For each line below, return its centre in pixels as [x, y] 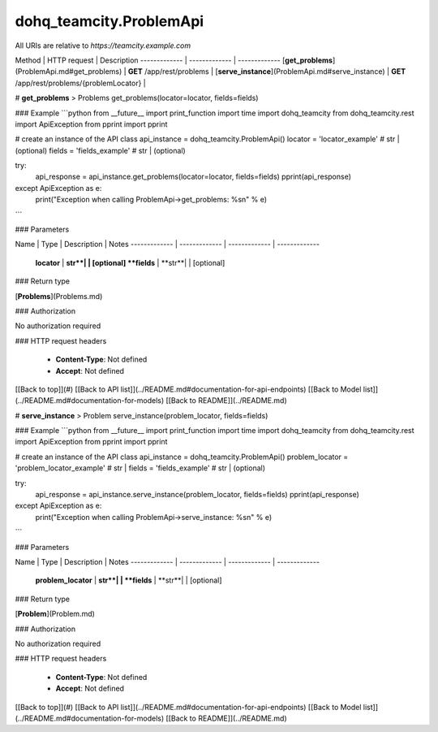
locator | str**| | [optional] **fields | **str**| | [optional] [130, 262]
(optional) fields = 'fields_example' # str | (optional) [100, 150]
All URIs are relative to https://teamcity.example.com [103, 45]
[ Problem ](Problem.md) [55, 614]
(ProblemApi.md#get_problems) [69, 71]
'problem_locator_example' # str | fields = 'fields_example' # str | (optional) [140, 468]
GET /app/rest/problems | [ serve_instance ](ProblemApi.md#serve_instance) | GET [267, 71]
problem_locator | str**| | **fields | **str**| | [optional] [129, 580]
